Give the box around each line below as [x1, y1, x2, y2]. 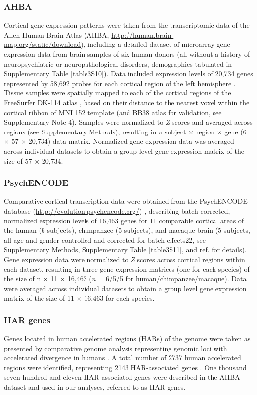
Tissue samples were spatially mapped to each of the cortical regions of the [4, 88, 231, 98]
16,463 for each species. [84, 293, 155, 303]
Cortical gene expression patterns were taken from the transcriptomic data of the [4, 20, 250, 30]
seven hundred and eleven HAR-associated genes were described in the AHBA [4, 372, 240, 382]
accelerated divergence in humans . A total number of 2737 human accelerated [4, 352, 241, 363]
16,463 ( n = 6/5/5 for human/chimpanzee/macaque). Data [67, 273, 247, 284]
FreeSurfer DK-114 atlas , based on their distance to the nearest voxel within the [4, 97, 250, 107]
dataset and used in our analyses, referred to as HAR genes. [4, 382, 186, 392]
